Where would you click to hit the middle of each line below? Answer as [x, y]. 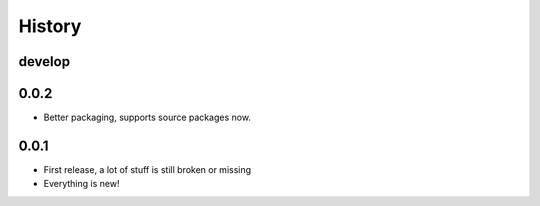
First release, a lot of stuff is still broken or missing [147, 169]
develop [44, 61]
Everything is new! [81, 184]
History [50, 26]
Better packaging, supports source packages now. [147, 117]
